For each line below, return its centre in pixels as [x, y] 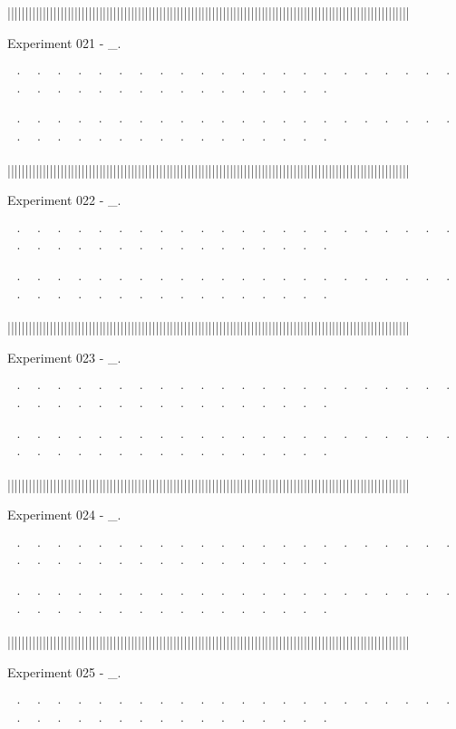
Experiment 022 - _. [64, 200]
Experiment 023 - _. [64, 357]
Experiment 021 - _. [64, 42]
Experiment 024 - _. [64, 515]
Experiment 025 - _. [64, 671]
